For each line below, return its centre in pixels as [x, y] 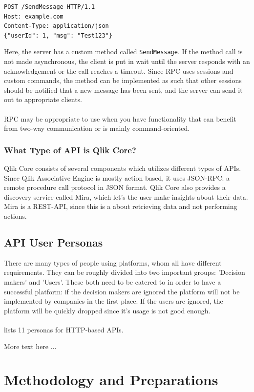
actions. [15, 216]
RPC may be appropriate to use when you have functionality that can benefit [120, 118]
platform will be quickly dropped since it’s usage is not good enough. [107, 310]
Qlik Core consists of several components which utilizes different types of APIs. [123, 168]
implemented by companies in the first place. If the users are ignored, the [114, 301]
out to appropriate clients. [43, 99]
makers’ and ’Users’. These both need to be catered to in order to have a [113, 281]
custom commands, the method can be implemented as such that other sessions [123, 80]
